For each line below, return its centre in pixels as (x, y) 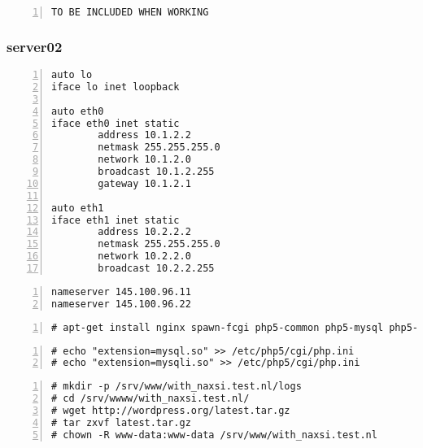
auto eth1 (78, 208)
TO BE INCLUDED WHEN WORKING (130, 12)
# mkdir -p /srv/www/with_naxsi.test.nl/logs (177, 387)
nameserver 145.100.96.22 (121, 304)
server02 (35, 46)
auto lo (72, 75)
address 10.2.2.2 (144, 232)
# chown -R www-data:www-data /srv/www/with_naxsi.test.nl (214, 435)
